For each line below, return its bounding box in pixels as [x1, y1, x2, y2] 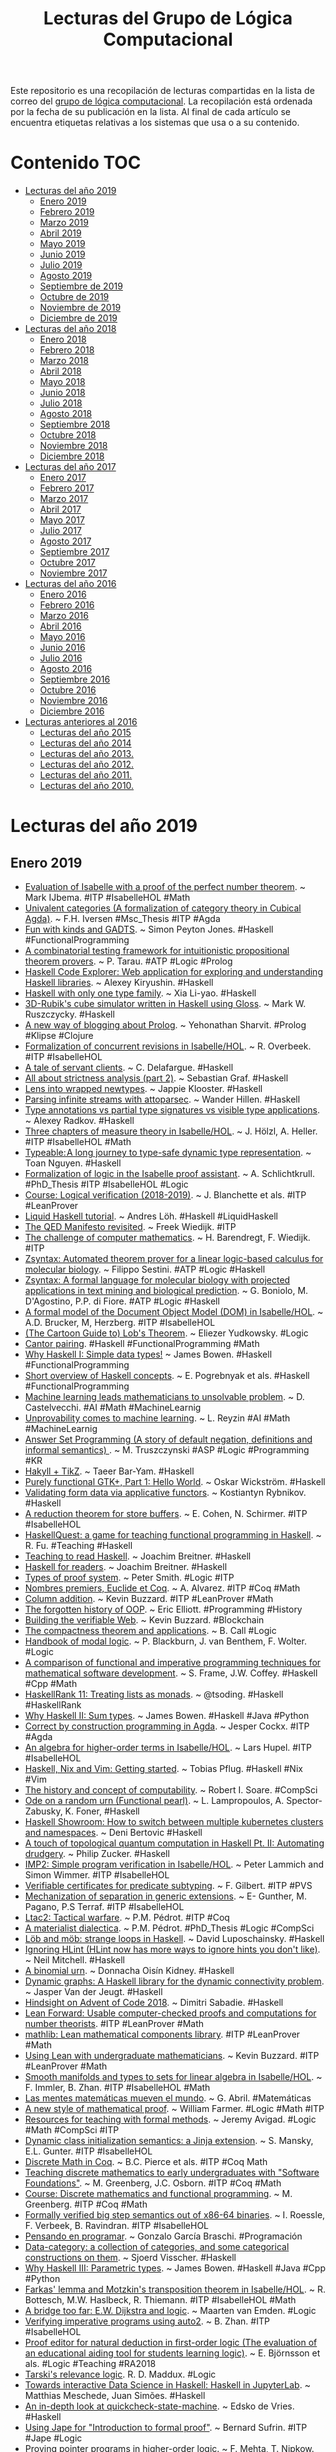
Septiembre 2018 [39, 418, 111, 431]
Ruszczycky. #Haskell [24, 1008, 115, 1021]
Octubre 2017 [39, 557, 96, 569]
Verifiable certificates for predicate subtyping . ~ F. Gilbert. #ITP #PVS [24, 1880, 313, 1892]
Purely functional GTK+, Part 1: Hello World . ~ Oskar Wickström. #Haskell [24, 1476, 326, 1488]
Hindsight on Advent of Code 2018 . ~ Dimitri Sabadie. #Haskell [24, 1997, 284, 2009]
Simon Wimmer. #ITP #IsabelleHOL [24, 1869, 170, 1881]
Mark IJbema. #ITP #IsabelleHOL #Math [24, 892, 191, 904]
